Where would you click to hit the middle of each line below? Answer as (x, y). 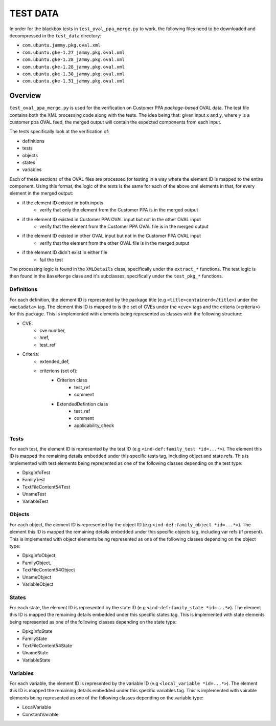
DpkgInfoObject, (40, 556)
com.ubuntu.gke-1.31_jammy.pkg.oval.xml (74, 81)
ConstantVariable (40, 714)
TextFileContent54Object (49, 570)
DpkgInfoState (37, 631)
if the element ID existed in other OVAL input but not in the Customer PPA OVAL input (112, 236)
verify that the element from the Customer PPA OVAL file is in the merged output (124, 227)
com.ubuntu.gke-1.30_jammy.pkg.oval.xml (74, 74)
